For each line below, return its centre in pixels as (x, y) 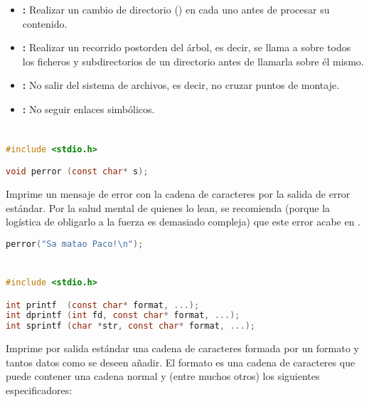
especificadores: (39, 390)
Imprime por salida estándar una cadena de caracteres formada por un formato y (182, 348)
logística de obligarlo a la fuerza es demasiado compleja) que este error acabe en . (183, 222)
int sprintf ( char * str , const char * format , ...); (130, 326)
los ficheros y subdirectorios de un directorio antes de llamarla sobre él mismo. (193, 61)
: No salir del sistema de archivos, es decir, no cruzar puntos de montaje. (181, 85)
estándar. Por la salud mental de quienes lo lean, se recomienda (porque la (168, 207)
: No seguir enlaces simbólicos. (89, 109)
